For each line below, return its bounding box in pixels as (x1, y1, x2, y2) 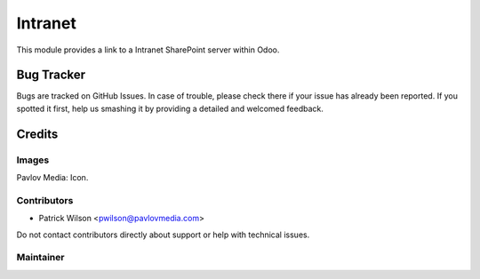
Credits (16, 126, 59, 141)
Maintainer (16, 251, 65, 264)
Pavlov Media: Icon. (16, 172, 89, 182)
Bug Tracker (16, 68, 86, 83)
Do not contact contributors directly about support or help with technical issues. (16, 229, 310, 240)
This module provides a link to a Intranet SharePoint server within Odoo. (16, 44, 280, 55)
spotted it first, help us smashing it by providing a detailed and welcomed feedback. (16, 103, 324, 114)
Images (16, 154, 50, 166)
